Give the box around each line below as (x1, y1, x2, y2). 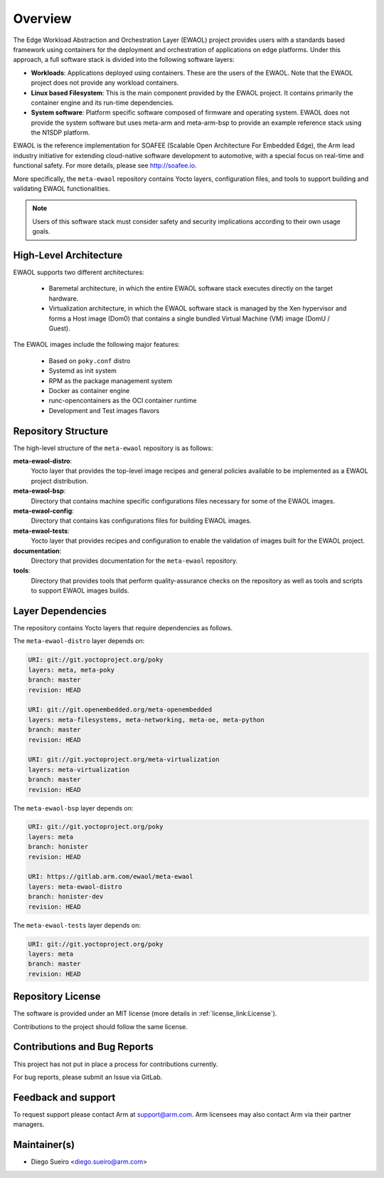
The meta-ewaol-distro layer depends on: (13, 637, 145, 645)
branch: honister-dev (28, 892, 104, 901)
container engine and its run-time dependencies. (31, 98, 174, 107)
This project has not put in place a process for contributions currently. (13, 1060, 218, 1068)
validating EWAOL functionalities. (13, 184, 110, 193)
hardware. (48, 294, 79, 303)
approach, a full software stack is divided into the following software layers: (13, 56, 235, 64)
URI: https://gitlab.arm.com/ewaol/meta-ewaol (28, 872, 193, 881)
